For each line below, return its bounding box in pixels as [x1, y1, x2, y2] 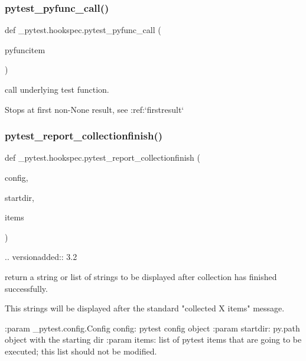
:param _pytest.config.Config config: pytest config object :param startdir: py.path [5, 321, 300, 334]
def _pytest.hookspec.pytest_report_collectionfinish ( [5, 151, 200, 164]
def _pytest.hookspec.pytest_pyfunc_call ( [5, 24, 161, 36]
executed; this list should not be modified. [5, 344, 157, 357]
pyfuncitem [5, 43, 45, 56]
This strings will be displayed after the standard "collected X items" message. [5, 302, 285, 314]
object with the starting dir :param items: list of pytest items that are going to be [5, 333, 302, 346]
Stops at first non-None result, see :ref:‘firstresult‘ [5, 103, 184, 115]
